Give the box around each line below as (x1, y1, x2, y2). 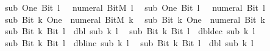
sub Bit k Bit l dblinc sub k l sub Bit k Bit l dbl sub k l (4, 36, 254, 49)
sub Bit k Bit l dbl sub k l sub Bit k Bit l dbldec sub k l (4, 25, 255, 37)
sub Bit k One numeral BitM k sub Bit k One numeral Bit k (4, 13, 265, 25)
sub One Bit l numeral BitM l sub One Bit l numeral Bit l (4, 1, 265, 13)
